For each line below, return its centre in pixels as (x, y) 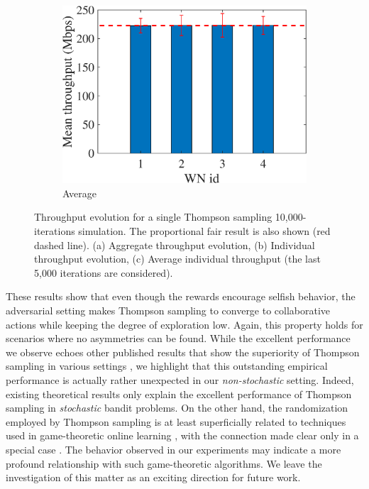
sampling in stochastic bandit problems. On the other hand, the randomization (177, 408)
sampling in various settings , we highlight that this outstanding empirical (167, 366)
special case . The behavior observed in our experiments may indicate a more (174, 449)
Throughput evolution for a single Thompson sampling (153, 217)
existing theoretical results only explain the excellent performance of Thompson (179, 394)
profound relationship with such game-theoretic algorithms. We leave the (164, 463)
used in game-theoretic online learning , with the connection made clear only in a (182, 435)
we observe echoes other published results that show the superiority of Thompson (183, 352)
